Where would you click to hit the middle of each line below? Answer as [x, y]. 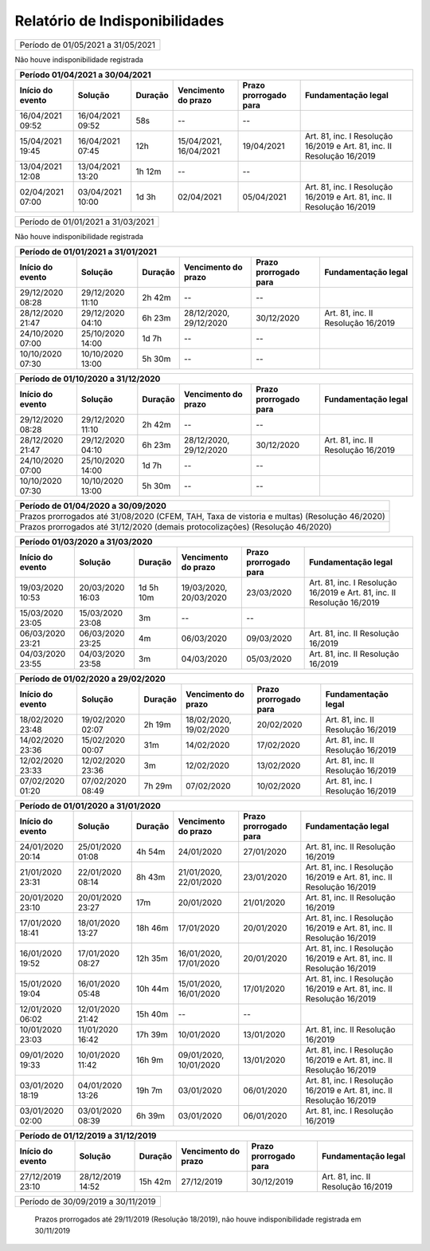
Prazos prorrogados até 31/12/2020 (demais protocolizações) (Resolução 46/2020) [176, 527]
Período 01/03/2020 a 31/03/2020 [86, 542]
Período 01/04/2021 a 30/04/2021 [85, 74]
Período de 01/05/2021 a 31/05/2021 [87, 45]
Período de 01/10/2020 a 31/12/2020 [90, 379]
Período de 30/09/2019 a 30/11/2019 [88, 1202]
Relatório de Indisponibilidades [119, 21]
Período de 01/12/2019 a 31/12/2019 [88, 1136]
